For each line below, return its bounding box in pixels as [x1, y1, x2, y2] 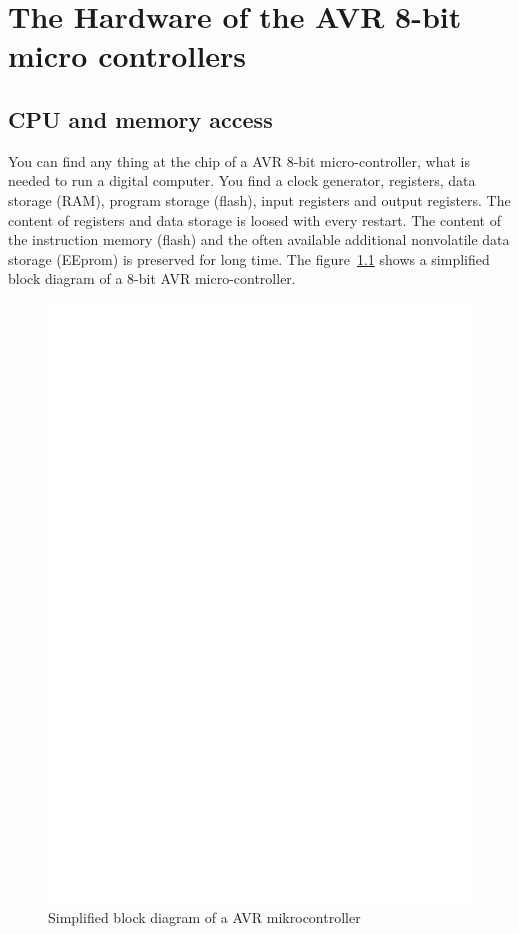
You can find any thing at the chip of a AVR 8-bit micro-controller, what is [8, 150, 471, 171]
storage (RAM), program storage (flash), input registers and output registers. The [8, 189, 511, 210]
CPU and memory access [8, 103, 273, 134]
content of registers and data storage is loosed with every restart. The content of [8, 209, 501, 230]
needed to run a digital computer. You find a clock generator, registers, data [8, 170, 476, 191]
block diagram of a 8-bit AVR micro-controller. [8, 268, 296, 289]
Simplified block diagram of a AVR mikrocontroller [48, 907, 361, 928]
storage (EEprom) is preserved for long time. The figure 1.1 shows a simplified [8, 248, 490, 269]
